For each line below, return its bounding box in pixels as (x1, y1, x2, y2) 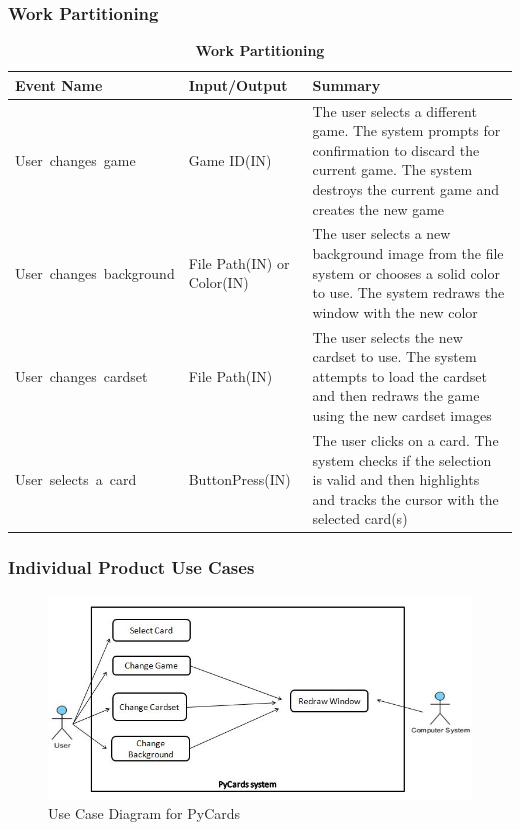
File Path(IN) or (188, 252, 290, 273)
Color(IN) (188, 272, 249, 293)
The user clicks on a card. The (312, 429, 499, 450)
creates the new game (312, 198, 445, 219)
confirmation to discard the (312, 139, 480, 160)
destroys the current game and (312, 179, 500, 200)
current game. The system (312, 159, 473, 180)
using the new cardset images (312, 405, 492, 426)
